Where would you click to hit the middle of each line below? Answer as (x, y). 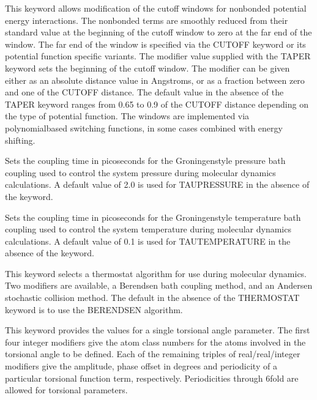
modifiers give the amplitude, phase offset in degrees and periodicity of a (141, 366)
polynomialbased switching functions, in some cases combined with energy (144, 128)
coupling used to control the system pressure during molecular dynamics (140, 172)
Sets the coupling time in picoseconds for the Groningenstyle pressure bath (145, 161)
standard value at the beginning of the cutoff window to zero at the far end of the (158, 32)
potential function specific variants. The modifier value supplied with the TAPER (158, 56)
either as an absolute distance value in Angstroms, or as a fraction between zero (155, 80)
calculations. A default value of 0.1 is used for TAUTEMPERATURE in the (148, 241)
